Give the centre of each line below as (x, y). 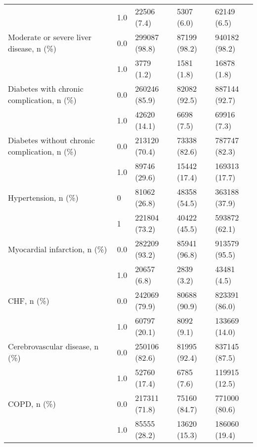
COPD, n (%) (32, 403)
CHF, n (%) (29, 300)
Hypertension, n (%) (43, 197)
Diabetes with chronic (46, 88)
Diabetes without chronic (51, 140)
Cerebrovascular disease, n (53, 346)
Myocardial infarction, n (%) (58, 249)
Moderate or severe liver (50, 37)
